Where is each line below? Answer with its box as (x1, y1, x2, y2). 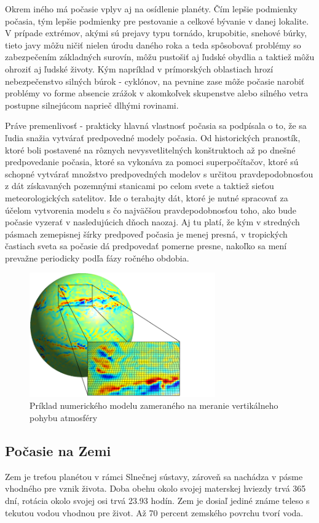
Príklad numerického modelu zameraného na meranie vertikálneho (30, 399, 278, 412)
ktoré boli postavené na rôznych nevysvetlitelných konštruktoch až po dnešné (5, 143, 296, 156)
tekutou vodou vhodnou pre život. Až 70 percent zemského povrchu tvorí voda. (5, 506, 304, 519)
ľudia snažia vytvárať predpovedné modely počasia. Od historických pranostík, (5, 131, 301, 144)
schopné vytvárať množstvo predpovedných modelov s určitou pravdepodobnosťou (5, 167, 313, 180)
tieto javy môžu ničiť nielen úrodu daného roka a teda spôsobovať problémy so (5, 38, 301, 51)
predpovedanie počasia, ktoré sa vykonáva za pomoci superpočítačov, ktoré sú (5, 155, 299, 168)
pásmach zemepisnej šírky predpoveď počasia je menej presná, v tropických (5, 227, 288, 240)
